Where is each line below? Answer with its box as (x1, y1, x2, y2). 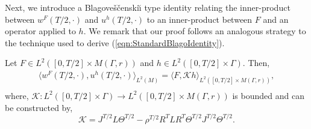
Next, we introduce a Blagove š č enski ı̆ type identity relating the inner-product (5, 1, 291, 13)
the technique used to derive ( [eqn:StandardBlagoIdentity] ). (5, 36, 225, 49)
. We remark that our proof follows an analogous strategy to (83, 25, 306, 37)
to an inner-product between (146, 13, 253, 25)
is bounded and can (232, 89, 304, 101)
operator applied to (5, 25, 76, 37)
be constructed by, (5, 101, 73, 113)
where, (5, 89, 29, 101)
